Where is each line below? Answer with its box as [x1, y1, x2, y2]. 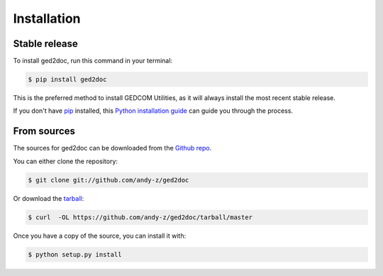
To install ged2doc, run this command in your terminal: [13, 57, 173, 65]
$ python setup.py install [28, 250, 122, 258]
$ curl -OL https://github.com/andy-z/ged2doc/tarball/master [28, 213, 253, 221]
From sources [13, 125, 76, 138]
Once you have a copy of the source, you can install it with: [13, 231, 187, 240]
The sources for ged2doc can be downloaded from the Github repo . [13, 144, 212, 153]
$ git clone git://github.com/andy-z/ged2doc [28, 176, 189, 184]
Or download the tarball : [13, 194, 84, 202]
